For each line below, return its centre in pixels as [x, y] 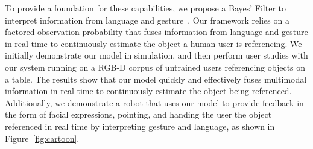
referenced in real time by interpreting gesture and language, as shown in [140, 126]
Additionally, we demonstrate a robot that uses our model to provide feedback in [154, 102]
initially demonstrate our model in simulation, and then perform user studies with [156, 55]
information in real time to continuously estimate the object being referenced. [148, 91]
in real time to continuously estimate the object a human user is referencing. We [153, 43]
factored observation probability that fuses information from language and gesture [156, 32]
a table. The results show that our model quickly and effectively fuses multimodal [156, 79]
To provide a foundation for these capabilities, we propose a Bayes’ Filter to [145, 8]
